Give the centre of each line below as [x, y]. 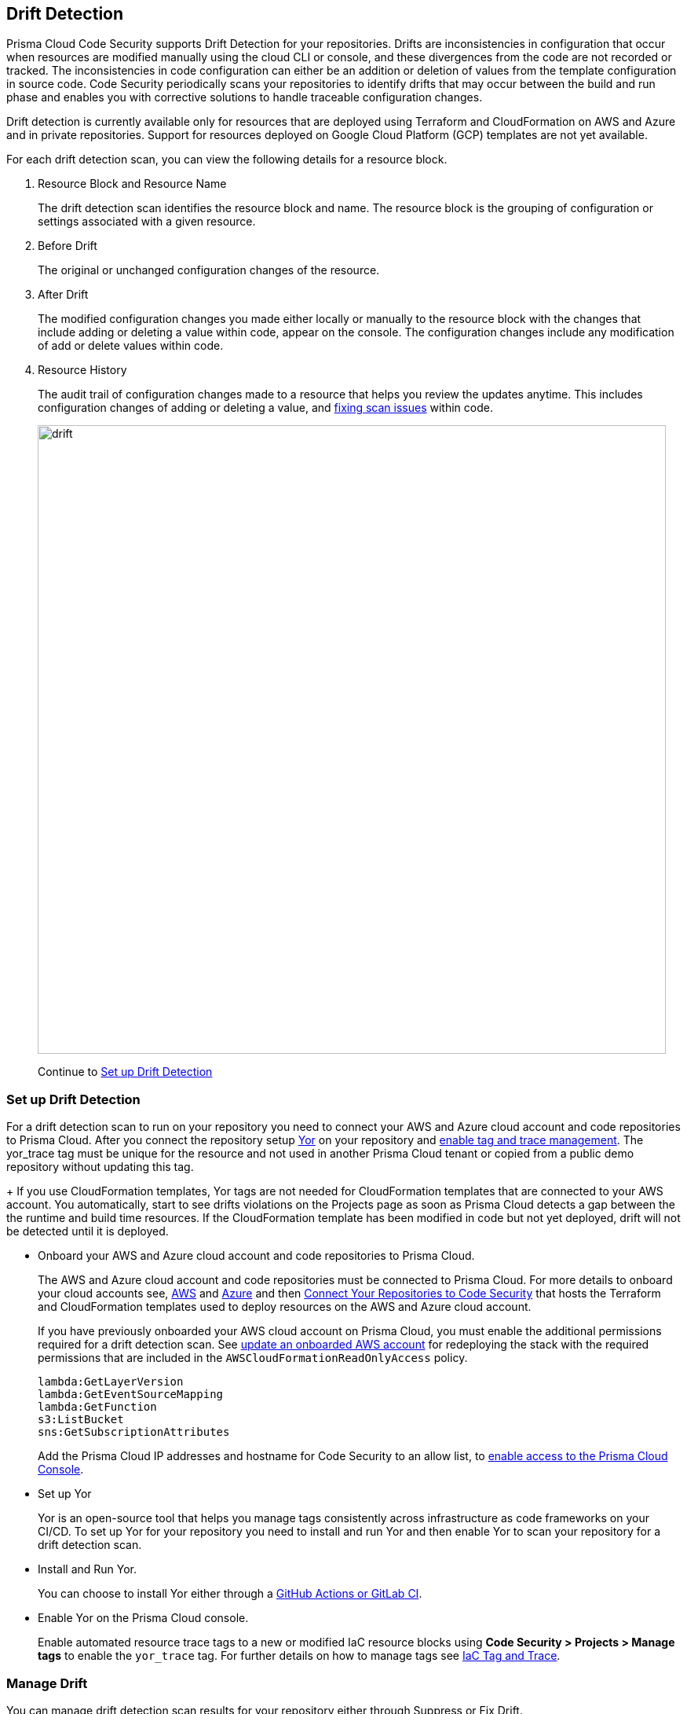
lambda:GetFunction [97, 1407]
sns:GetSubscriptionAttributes [134, 1432]
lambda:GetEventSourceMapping [131, 1395]
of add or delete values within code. [131, 346]
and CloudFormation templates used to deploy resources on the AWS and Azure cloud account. [285, 1307]
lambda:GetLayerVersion [111, 1382]
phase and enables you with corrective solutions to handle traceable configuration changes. [245, 97]
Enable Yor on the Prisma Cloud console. [143, 1618]
